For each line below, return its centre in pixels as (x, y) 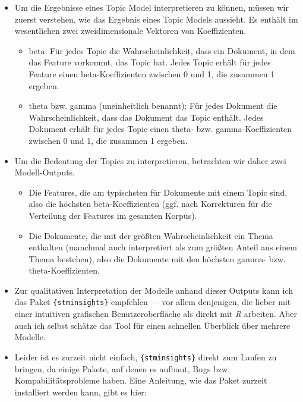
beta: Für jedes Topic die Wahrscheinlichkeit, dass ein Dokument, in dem (162, 50)
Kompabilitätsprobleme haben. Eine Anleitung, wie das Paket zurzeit (141, 380)
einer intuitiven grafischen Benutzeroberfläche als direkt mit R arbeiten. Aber (156, 314)
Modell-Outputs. (45, 172)
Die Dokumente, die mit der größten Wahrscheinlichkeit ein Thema (151, 235)
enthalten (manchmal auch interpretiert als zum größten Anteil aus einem (163, 247)
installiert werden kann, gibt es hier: (81, 392)
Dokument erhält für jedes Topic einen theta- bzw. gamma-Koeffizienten (160, 129)
